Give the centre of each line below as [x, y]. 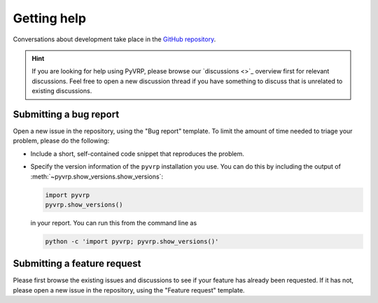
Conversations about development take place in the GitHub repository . [114, 39]
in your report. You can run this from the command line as [114, 223]
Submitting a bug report [66, 114]
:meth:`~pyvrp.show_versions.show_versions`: [97, 176]
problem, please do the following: [61, 141]
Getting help [50, 18]
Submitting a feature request [77, 263]
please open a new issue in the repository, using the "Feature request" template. [129, 290]
